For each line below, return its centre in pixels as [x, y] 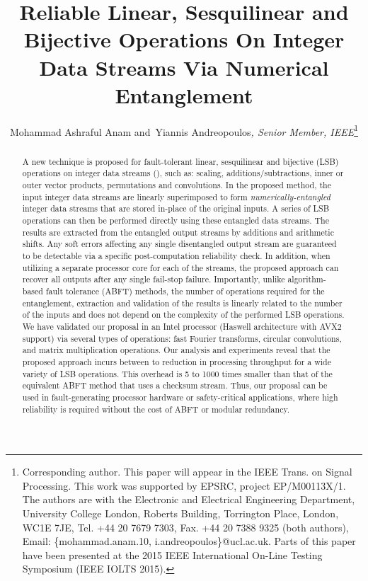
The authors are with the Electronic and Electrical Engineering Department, [189, 499]
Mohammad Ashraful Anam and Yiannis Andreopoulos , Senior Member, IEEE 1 [184, 130]
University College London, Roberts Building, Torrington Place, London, [180, 513]
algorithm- [307, 279]
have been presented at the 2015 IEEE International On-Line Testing [172, 554]
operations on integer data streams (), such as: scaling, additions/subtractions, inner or [183, 173]
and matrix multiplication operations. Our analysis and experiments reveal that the [176, 350]
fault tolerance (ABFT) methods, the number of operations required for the [185, 290]
